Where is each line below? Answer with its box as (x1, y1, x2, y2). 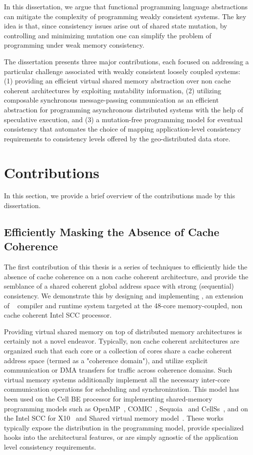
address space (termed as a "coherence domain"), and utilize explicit (4, 355, 208, 365)
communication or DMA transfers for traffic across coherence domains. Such (4, 365, 232, 375)
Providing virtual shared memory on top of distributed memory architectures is (4, 326, 242, 336)
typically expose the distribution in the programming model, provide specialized (4, 422, 244, 432)
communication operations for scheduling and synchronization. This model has (4, 384, 239, 394)
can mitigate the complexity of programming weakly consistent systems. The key (4, 11, 247, 21)
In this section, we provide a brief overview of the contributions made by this (4, 190, 235, 201)
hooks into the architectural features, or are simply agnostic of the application (4, 432, 238, 442)
